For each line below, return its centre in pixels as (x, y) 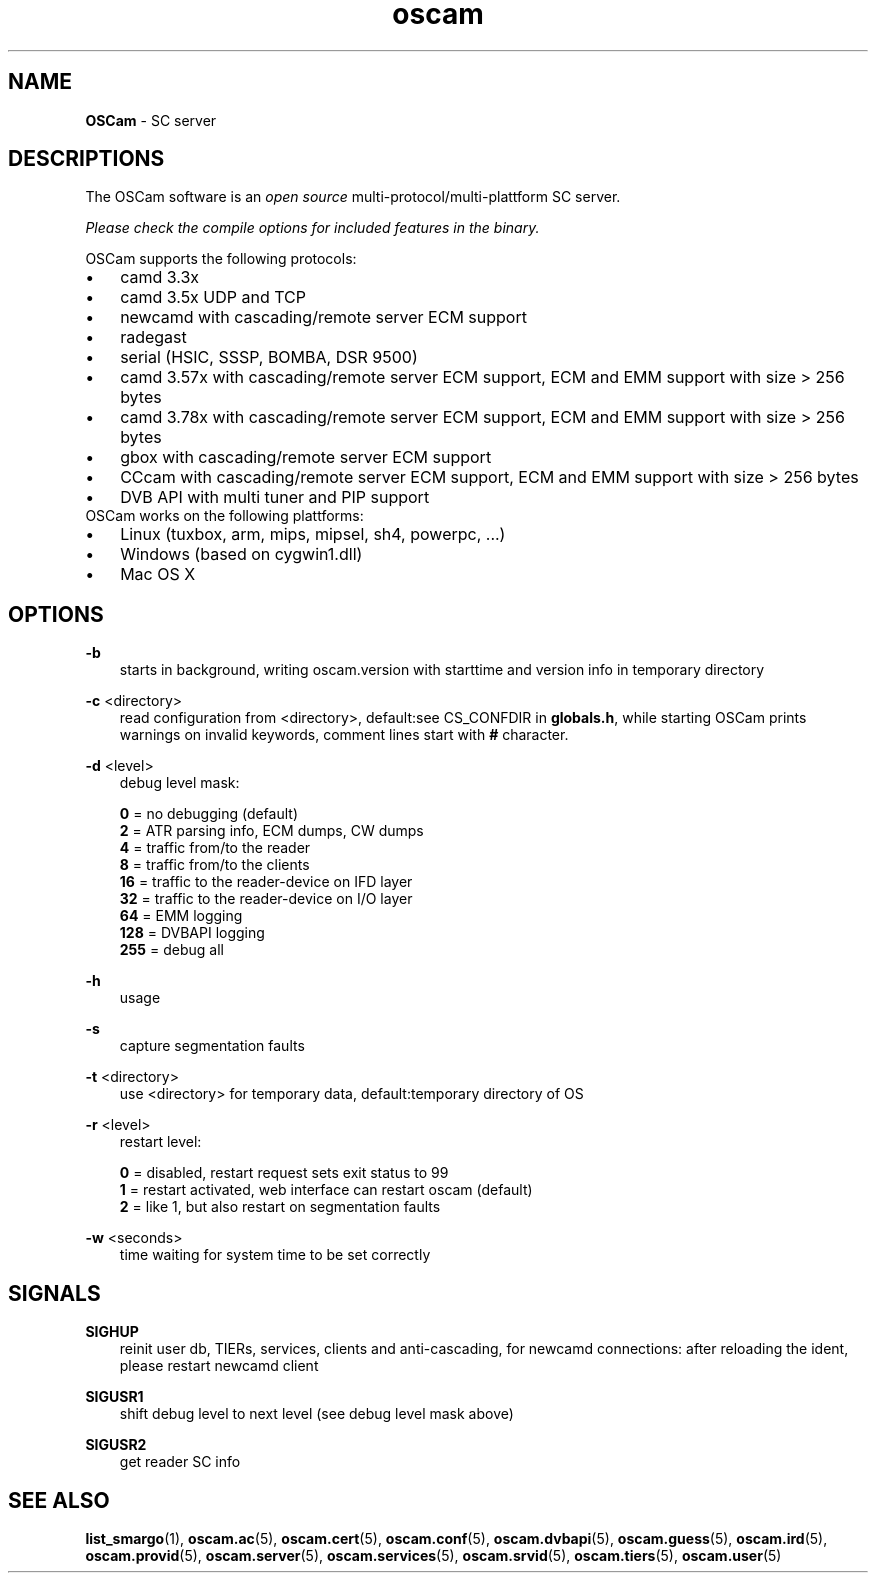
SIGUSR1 (114, 1397)
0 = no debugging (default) (209, 814)
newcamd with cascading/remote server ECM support (323, 317)
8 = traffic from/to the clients (214, 865)
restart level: (160, 1142)
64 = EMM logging (181, 916)
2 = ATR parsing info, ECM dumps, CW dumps (271, 831)
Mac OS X (158, 574)
